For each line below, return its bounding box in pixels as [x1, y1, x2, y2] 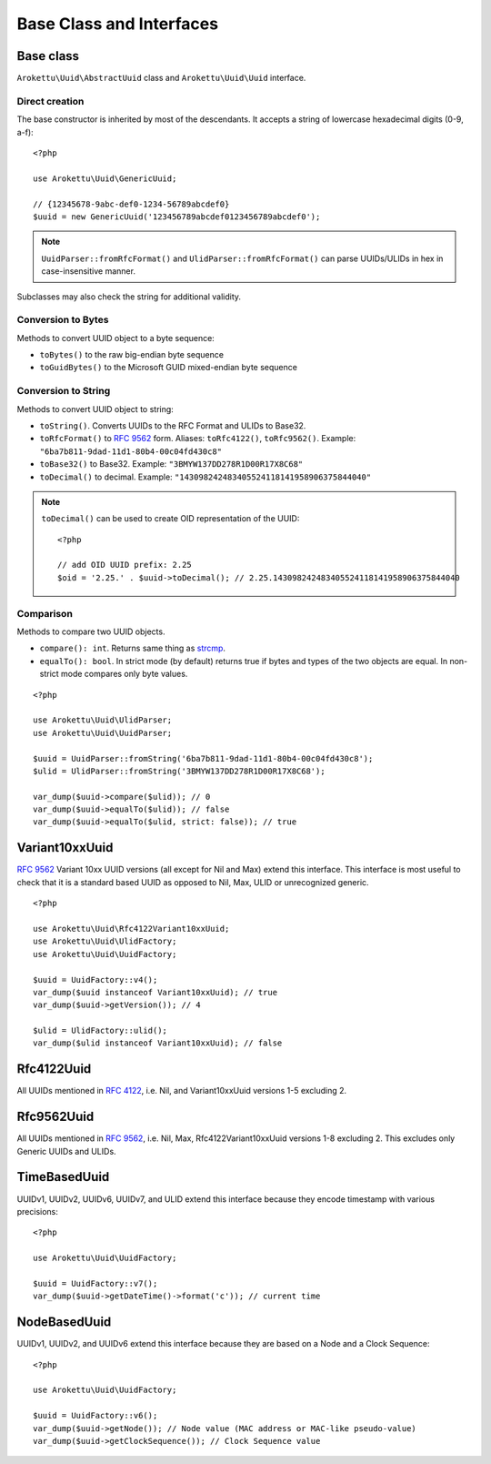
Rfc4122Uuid [16, 1061, 92, 1077]
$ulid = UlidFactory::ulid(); [33, 1025, 168, 1036]
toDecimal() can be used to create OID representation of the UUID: [41, 513, 300, 524]
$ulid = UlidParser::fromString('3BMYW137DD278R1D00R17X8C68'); [33, 765, 326, 776]
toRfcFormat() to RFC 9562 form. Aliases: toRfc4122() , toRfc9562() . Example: [39, 433, 356, 444]
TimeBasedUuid [16, 1169, 110, 1185]
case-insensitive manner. [41, 266, 136, 277]
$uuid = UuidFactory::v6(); [33, 1410, 158, 1421]
